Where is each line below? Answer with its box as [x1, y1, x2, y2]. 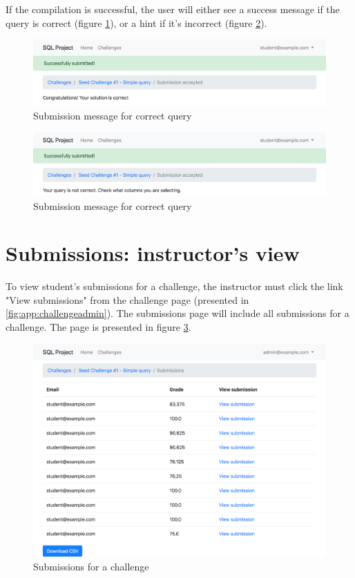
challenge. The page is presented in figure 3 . [6, 320, 191, 334]
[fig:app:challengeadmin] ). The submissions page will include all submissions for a [6, 306, 349, 320]
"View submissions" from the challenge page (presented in [6, 292, 249, 307]
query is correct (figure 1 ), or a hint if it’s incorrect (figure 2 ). [6, 15, 267, 30]
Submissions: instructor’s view [6, 239, 300, 267]
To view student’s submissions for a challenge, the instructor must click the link [6, 279, 343, 293]
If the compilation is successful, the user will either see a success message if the [6, 2, 340, 16]
